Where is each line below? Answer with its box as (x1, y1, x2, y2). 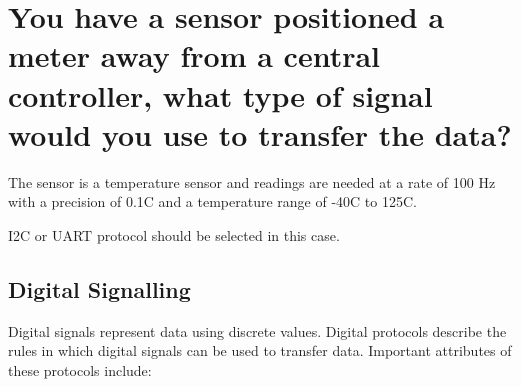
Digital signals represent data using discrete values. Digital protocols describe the (8, 320, 507, 341)
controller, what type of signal (8, 74, 433, 115)
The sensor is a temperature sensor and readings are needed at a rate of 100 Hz (8, 171, 496, 192)
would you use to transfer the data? (8, 113, 512, 154)
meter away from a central (8, 35, 381, 76)
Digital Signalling (8, 273, 191, 304)
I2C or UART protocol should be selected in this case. (8, 224, 340, 245)
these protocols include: (8, 359, 152, 380)
